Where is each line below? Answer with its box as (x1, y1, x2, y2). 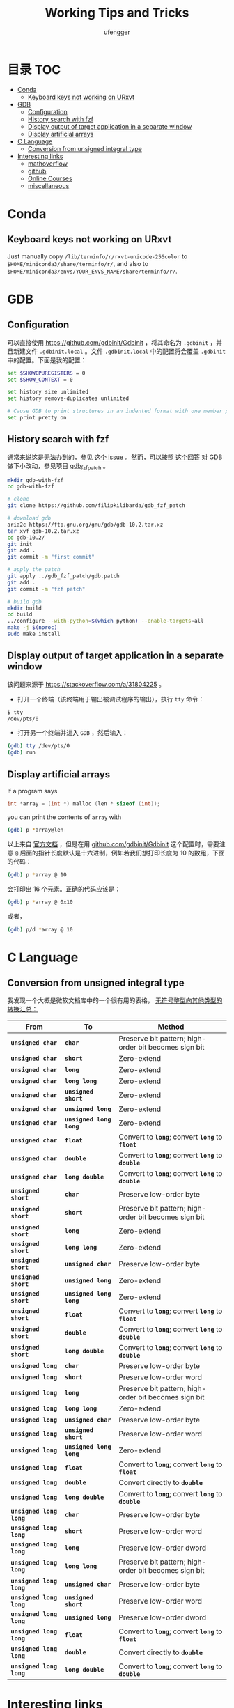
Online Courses (27, 174, 72, 183)
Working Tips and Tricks (45, 5, 189, 21)
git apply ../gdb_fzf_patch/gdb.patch (7, 573, 120, 580)
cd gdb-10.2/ (7, 534, 45, 541)
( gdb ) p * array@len (7, 826, 64, 833)
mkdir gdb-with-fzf (7, 476, 64, 483)
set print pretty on (7, 414, 68, 421)
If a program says (7, 787, 58, 795)
